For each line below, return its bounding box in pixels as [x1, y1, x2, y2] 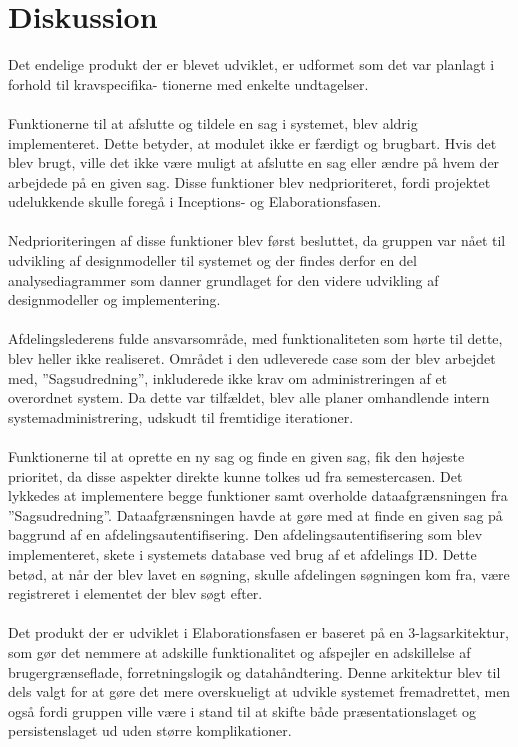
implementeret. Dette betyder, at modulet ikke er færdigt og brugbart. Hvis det [8, 132, 497, 153]
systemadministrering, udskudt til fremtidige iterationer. [8, 406, 354, 427]
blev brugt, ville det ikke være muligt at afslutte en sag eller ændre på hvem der [8, 152, 500, 173]
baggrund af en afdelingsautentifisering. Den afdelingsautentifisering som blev [8, 524, 483, 545]
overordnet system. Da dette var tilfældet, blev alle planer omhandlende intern [8, 387, 490, 408]
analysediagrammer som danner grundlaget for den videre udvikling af [8, 269, 439, 290]
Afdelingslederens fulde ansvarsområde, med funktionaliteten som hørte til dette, [8, 328, 503, 349]
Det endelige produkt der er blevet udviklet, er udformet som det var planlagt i [8, 54, 495, 75]
